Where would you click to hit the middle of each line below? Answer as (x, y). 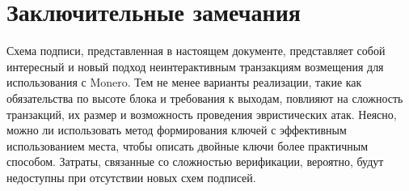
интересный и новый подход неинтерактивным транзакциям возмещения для (195, 66)
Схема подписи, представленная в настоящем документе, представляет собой (196, 51)
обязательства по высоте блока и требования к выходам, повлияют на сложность (205, 98)
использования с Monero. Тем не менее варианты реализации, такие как (184, 82)
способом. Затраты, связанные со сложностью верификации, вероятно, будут (195, 161)
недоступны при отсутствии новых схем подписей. (131, 177)
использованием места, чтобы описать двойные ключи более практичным (187, 145)
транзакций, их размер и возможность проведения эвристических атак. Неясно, (202, 114)
